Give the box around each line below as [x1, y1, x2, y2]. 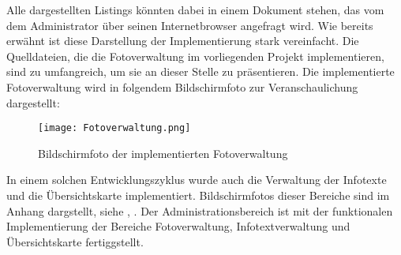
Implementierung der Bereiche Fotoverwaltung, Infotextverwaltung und [6, 218, 350, 234]
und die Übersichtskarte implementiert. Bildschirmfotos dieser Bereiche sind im [6, 187, 390, 203]
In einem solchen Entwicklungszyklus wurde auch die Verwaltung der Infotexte [6, 171, 387, 188]
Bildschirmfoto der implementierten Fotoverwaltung [38, 144, 288, 161]
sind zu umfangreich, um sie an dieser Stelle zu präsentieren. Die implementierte [6, 63, 395, 80]
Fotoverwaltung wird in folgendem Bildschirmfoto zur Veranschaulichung [6, 78, 358, 95]
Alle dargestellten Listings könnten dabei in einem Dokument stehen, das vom [6, 2, 384, 17]
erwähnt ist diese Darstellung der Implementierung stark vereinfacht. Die [6, 32, 359, 49]
